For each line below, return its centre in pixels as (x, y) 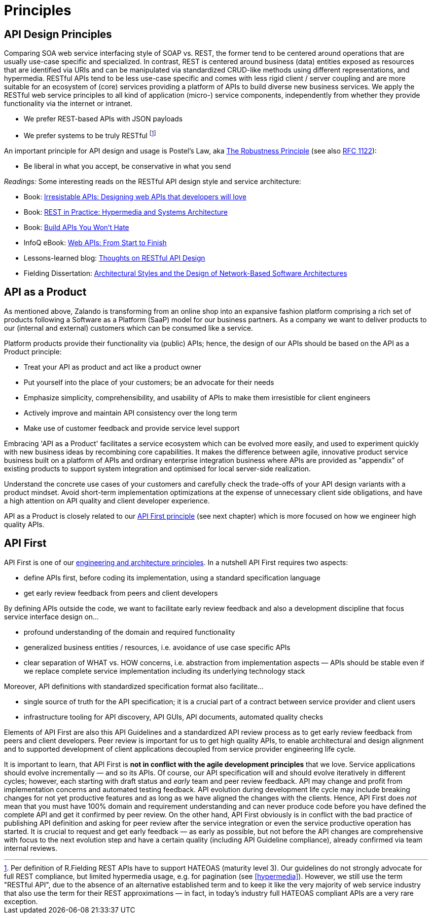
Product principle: (33, 351)
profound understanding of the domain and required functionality (129, 632)
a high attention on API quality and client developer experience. (107, 500)
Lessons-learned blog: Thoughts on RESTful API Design (114, 258)
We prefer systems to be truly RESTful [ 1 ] (90, 135)
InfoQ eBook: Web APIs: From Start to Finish (95, 242)
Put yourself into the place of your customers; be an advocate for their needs (149, 382)
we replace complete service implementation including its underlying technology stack (164, 671)
